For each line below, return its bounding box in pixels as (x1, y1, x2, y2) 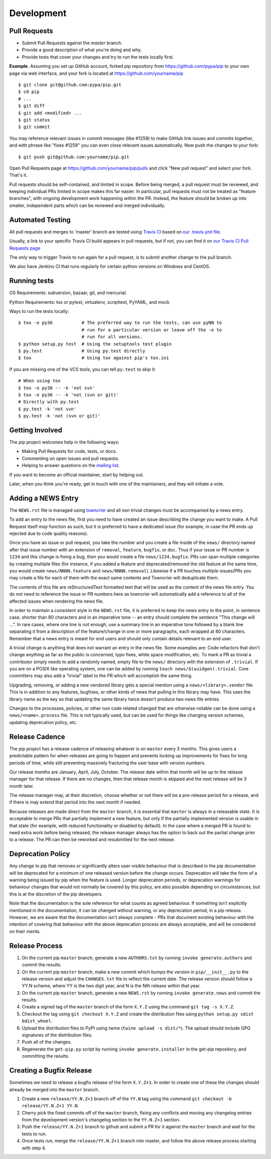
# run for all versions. (81, 334, 143, 340)
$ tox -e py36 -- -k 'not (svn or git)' (18, 392, 119, 398)
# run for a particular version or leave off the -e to (81, 327, 222, 332)
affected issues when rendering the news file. (9, 598, 104, 604)
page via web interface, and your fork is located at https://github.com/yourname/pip (9, 70, 184, 76)
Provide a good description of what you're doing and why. (22, 47, 142, 53)
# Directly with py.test (18, 399, 79, 405)
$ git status (18, 117, 50, 123)
